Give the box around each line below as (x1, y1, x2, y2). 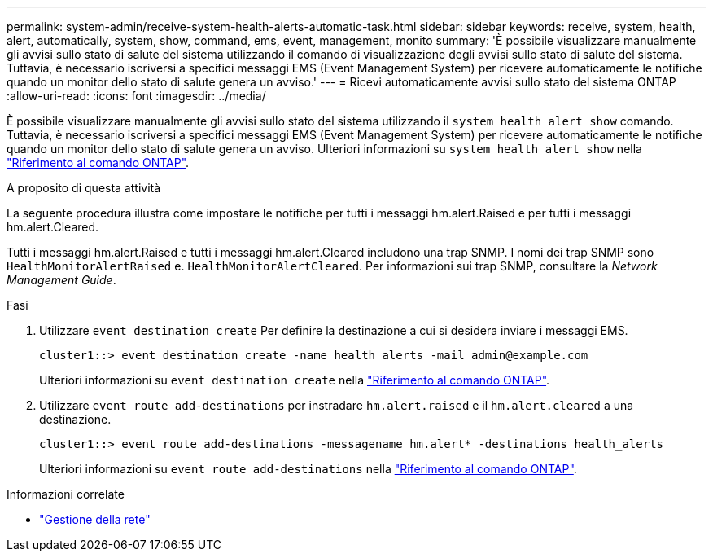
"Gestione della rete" (39, 512, 151, 526)
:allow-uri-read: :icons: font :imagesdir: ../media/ (7, 89, 266, 103)
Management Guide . (7, 273, 116, 287)
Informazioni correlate (7, 487, 125, 501)
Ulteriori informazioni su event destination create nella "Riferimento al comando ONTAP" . (39, 373, 550, 387)
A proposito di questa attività (7, 181, 161, 195)
